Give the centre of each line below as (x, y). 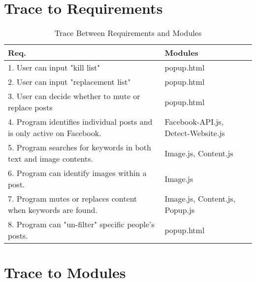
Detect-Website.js (195, 133)
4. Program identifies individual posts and (80, 122)
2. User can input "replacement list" (69, 82)
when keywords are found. (53, 210)
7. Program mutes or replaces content (73, 199)
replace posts (30, 107)
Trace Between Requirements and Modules (128, 33)
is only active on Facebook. (55, 133)
